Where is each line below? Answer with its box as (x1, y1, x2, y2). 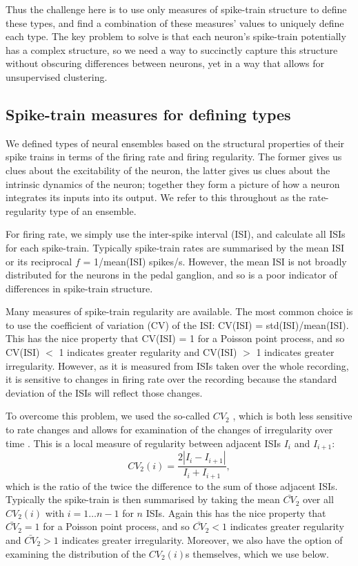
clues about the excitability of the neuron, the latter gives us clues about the (6, 162, 330, 177)
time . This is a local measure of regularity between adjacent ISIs (6, 435, 281, 450)
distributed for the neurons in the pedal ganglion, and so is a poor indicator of (6, 267, 337, 282)
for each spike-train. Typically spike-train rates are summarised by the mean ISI (6, 240, 344, 254)
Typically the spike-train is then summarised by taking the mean (6, 492, 280, 507)
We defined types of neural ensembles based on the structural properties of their (6, 135, 345, 150)
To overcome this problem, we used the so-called (6, 408, 210, 423)
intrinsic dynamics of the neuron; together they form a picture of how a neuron (6, 176, 340, 191)
